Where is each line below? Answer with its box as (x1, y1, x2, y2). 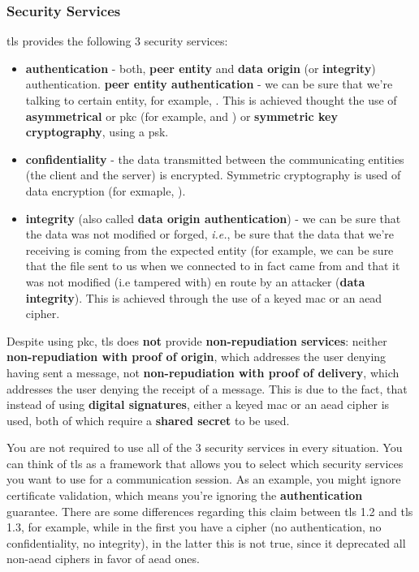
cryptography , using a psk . (25, 123, 169, 140)
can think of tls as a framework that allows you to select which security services (6, 454, 404, 471)
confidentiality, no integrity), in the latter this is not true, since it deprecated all (6, 534, 406, 551)
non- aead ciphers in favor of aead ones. (6, 550, 200, 567)
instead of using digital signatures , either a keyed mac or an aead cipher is (6, 396, 390, 413)
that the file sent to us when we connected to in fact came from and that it (25, 257, 400, 274)
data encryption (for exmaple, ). (25, 182, 186, 199)
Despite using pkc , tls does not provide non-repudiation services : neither (6, 332, 387, 349)
